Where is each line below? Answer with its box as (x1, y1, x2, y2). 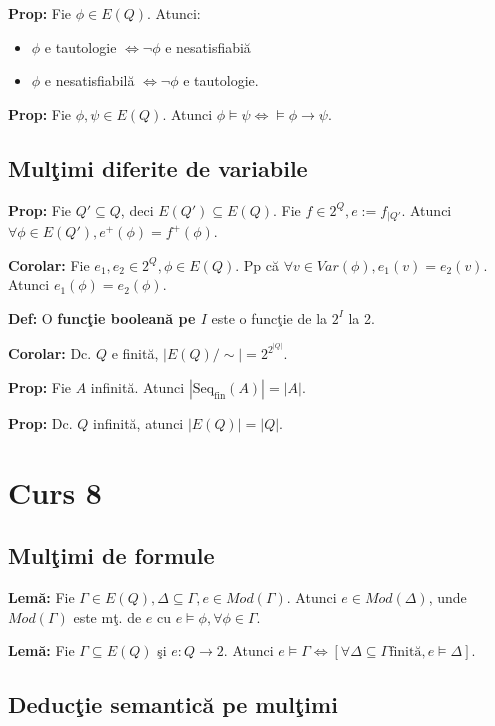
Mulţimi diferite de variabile (8, 152, 308, 183)
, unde (428, 586, 467, 607)
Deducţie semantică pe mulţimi (8, 689, 338, 720)
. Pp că (235, 254, 279, 275)
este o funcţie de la (211, 307, 328, 328)
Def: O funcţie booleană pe (8, 307, 196, 328)
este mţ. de (73, 606, 142, 627)
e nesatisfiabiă (165, 36, 251, 57)
